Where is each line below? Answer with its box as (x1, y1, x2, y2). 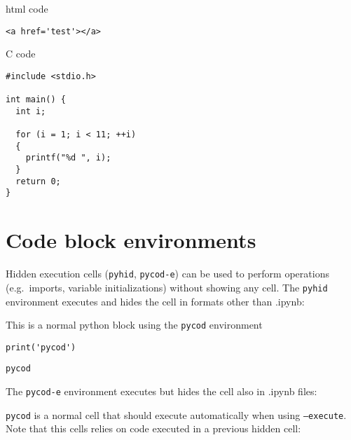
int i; (15, 106, 46, 116)
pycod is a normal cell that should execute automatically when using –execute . (6, 407, 347, 422)
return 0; (15, 176, 61, 186)
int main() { (6, 95, 66, 105)
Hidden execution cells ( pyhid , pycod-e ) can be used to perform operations (6, 266, 329, 281)
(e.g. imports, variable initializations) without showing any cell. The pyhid (6, 280, 328, 294)
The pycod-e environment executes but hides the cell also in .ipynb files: (6, 384, 317, 399)
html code (6, 1, 48, 15)
